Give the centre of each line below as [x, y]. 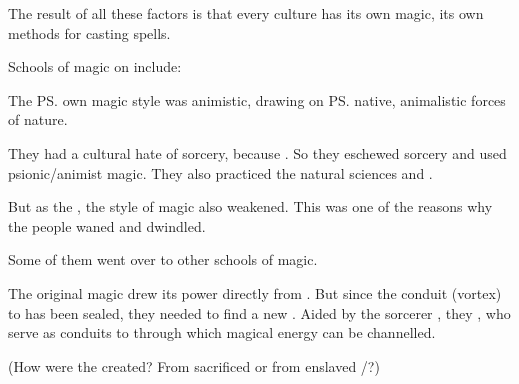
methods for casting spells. [89, 32]
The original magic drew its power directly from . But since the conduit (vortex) [255, 292]
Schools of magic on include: [95, 66]
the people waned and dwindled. [107, 225]
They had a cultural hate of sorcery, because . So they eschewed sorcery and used [257, 152]
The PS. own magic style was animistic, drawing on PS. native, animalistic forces [257, 99]
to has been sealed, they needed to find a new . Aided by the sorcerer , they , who [259, 312]
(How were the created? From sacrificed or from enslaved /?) [194, 365]
